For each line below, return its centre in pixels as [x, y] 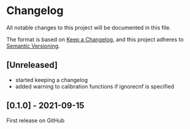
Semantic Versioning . [33, 46]
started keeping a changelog [51, 79]
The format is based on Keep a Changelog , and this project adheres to [95, 39]
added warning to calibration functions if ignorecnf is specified [95, 86]
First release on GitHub [36, 120]
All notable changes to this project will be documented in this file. [89, 28]
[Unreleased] [32, 65]
